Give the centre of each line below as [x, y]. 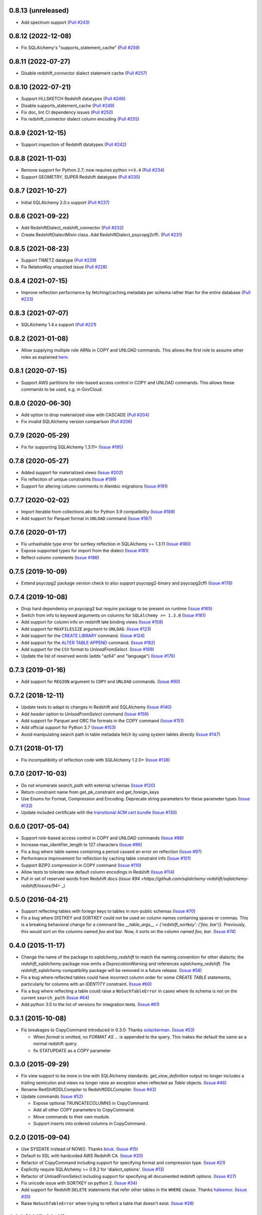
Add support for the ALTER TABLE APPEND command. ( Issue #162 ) [88, 642]
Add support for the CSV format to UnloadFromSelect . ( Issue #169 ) [88, 649]
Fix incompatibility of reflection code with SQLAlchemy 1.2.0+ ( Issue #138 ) [96, 760]
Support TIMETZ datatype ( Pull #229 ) [59, 260]
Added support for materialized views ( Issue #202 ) [72, 473]
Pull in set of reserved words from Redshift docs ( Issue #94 [81, 879]
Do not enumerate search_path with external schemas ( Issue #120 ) [88, 785]
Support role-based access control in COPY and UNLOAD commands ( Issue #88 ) [102, 838]
